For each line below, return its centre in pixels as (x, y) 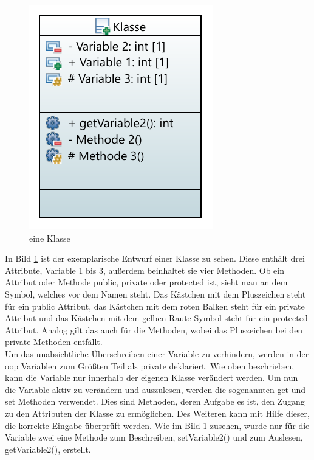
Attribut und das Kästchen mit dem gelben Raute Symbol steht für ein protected (156, 318)
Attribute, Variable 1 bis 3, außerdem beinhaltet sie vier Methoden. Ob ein (145, 270)
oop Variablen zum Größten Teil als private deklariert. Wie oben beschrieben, (150, 365)
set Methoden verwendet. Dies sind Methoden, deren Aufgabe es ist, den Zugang (155, 401)
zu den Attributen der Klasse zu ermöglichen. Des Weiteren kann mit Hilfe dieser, (157, 413)
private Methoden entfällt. (54, 342)
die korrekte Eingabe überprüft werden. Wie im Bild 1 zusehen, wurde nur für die (157, 425)
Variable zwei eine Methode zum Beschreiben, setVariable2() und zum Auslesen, (154, 437)
